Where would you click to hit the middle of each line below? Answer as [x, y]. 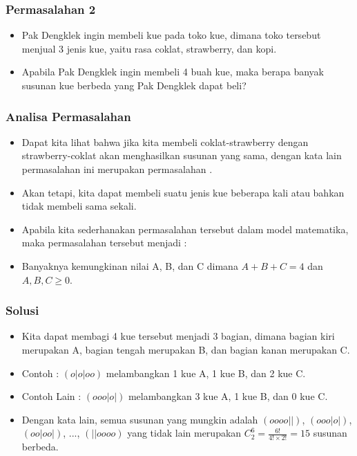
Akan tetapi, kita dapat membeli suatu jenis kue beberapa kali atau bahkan [183, 192]
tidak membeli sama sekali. [79, 206]
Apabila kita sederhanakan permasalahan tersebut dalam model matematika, [185, 229]
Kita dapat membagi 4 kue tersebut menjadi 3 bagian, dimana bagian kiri [178, 336]
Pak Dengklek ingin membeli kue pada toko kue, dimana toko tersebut [171, 35]
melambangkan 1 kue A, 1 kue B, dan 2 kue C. [206, 373]
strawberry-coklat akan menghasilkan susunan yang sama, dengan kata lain [182, 155]
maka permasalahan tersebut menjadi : [104, 243]
